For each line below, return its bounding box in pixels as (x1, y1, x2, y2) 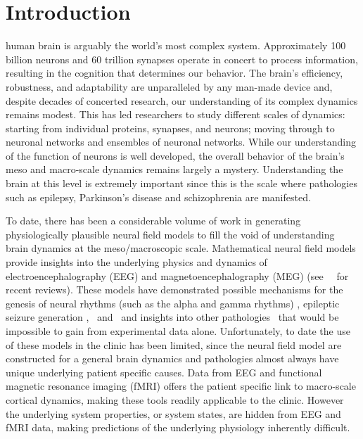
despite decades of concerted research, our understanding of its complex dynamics (6, 93, 358, 108)
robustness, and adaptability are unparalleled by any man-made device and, (6, 79, 333, 94)
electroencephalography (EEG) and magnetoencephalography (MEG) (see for (6, 268, 349, 283)
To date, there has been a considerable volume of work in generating (6, 213, 301, 228)
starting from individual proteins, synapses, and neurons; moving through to (6, 120, 335, 135)
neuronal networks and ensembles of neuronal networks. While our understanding (6, 134, 357, 149)
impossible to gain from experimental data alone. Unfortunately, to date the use (6, 324, 350, 338)
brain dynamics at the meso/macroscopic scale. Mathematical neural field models (6, 241, 356, 255)
